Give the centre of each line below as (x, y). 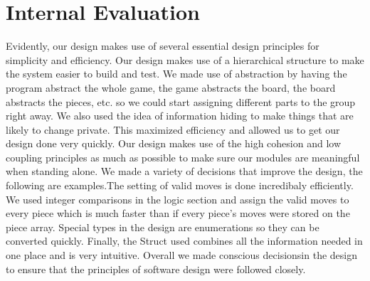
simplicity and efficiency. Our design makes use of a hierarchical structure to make (185, 59)
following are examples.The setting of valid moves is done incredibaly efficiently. (180, 185)
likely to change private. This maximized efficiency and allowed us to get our (173, 129)
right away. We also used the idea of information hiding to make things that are (180, 116)
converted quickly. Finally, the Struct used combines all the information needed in (184, 241)
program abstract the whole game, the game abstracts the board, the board (171, 87)
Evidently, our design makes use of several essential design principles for (163, 46)
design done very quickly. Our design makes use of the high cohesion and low (174, 143)
